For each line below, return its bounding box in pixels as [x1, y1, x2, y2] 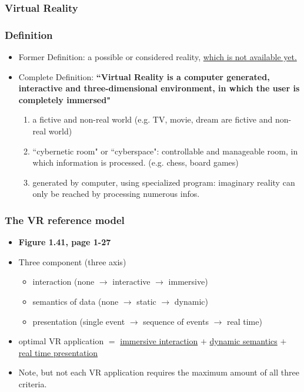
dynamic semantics [209, 335, 278, 347]
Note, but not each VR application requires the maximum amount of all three [18, 366, 299, 378]
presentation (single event [32, 315, 125, 327]
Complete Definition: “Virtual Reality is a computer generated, [18, 70, 270, 83]
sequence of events [143, 315, 209, 327]
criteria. [18, 377, 47, 390]
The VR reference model [5, 212, 125, 227]
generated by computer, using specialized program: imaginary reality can [32, 176, 295, 188]
